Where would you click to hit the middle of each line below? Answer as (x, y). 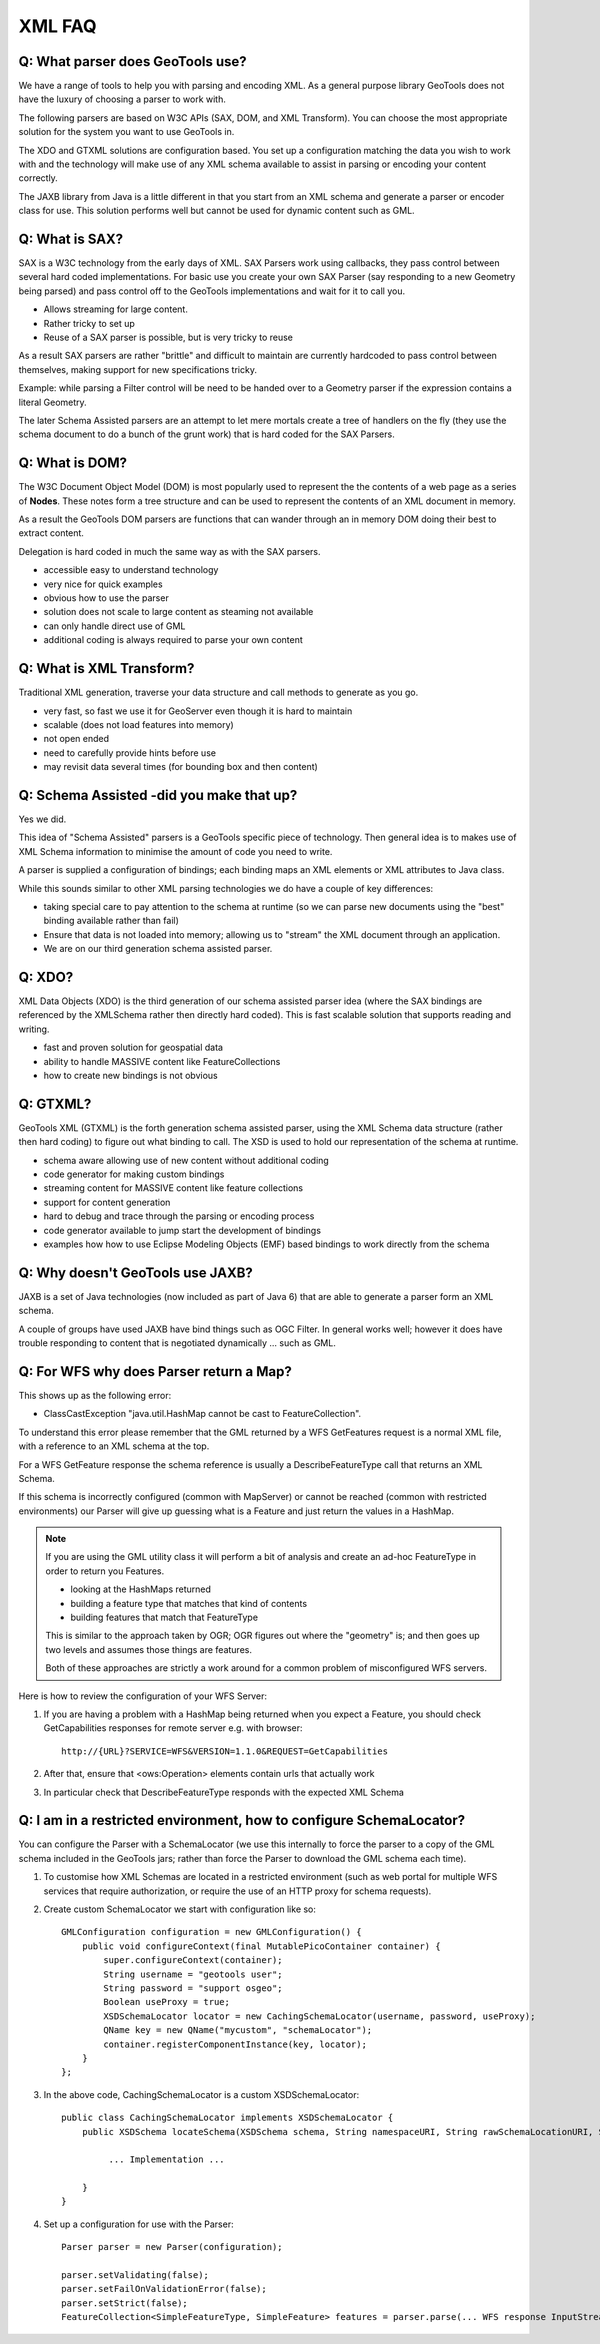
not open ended (76, 739)
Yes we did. (42, 819)
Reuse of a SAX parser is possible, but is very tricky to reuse (168, 337)
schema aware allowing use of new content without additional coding (186, 1160)
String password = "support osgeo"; (193, 1988)
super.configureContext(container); (193, 1960)
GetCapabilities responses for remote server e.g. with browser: (173, 1728)
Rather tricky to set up (89, 323)
